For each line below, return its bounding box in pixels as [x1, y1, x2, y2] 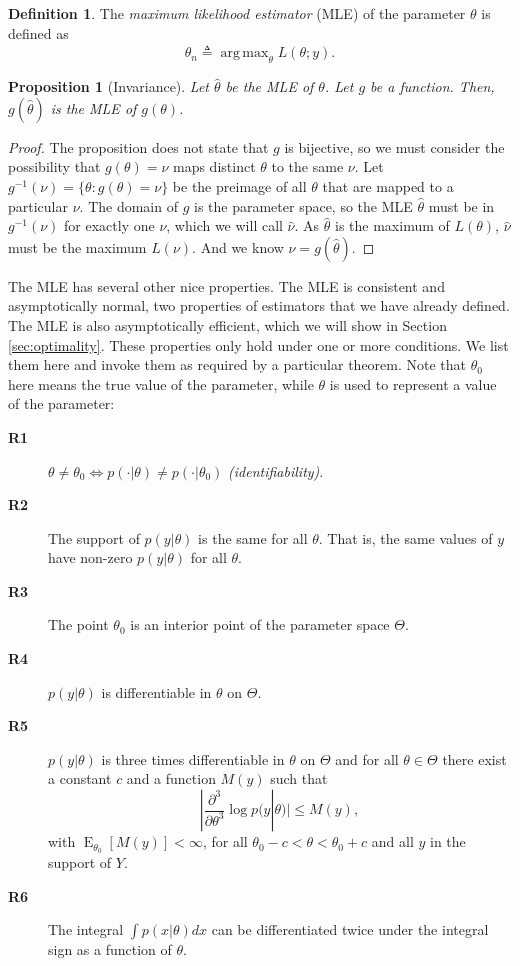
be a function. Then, [370, 76, 495, 97]
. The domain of [79, 195, 178, 216]
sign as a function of [48, 939, 172, 960]
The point [48, 614, 109, 635]
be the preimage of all [172, 175, 307, 196]
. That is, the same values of [318, 527, 493, 548]
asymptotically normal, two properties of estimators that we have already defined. [8, 295, 510, 316]
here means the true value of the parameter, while [8, 373, 314, 394]
